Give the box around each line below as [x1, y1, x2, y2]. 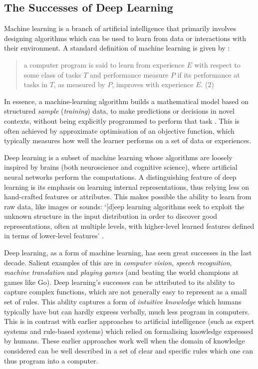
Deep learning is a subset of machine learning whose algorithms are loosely [4, 152, 233, 162]
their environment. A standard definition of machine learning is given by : [4, 43, 230, 53]
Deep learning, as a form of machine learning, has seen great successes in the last [4, 247, 252, 258]
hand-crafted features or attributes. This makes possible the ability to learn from [4, 191, 252, 202]
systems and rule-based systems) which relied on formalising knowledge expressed [4, 325, 254, 336]
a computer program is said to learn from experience [23, 59, 185, 70]
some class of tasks [23, 69, 81, 80]
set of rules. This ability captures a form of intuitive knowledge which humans [4, 296, 242, 307]
